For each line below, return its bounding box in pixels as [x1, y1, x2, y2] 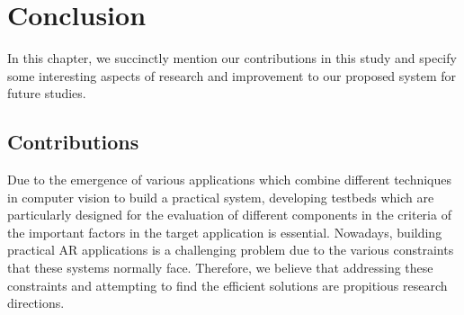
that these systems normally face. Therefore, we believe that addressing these [7, 258, 433, 277]
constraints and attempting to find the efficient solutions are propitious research [7, 275, 448, 294]
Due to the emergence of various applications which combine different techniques [7, 170, 452, 189]
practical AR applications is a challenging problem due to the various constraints [7, 240, 454, 259]
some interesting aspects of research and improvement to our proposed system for [7, 66, 456, 85]
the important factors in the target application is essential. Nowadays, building [7, 222, 442, 241]
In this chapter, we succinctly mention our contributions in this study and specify [7, 49, 457, 67]
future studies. [7, 84, 86, 103]
